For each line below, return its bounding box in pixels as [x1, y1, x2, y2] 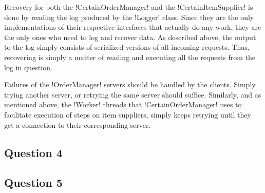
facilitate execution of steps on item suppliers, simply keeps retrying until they [4, 109, 251, 120]
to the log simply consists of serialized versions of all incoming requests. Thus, [4, 42, 250, 52]
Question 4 [4, 144, 63, 160]
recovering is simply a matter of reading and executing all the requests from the [4, 51, 255, 62]
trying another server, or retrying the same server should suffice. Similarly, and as [4, 89, 261, 100]
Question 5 [4, 175, 63, 190]
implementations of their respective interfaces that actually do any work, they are [4, 22, 261, 32]
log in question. [4, 62, 52, 72]
